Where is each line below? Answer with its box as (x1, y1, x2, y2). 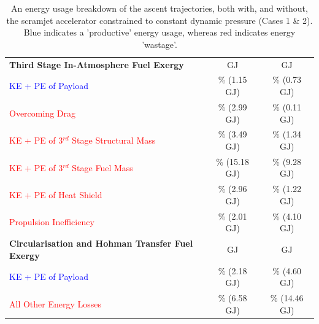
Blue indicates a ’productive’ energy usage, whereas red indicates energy (23, 26, 296, 39)
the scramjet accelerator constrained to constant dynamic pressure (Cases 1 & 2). (6, 13, 313, 26)
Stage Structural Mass (72, 134, 156, 147)
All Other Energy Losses (9, 297, 102, 310)
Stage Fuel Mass (72, 161, 133, 174)
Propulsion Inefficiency (9, 215, 94, 228)
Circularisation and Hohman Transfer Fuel (9, 237, 193, 250)
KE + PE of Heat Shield (9, 188, 102, 201)
